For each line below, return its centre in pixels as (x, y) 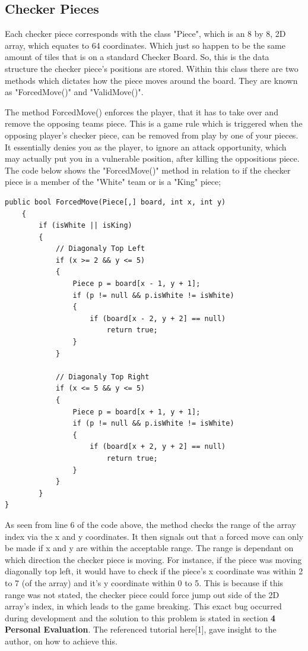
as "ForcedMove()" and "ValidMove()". (74, 92)
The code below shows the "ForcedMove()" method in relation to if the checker (148, 170)
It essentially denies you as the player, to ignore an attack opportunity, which (146, 147)
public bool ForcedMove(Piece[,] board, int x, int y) (115, 202)
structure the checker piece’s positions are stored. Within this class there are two (152, 68)
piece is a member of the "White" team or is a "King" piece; (113, 182)
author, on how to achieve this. (61, 641)
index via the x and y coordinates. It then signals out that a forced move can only (154, 536)
